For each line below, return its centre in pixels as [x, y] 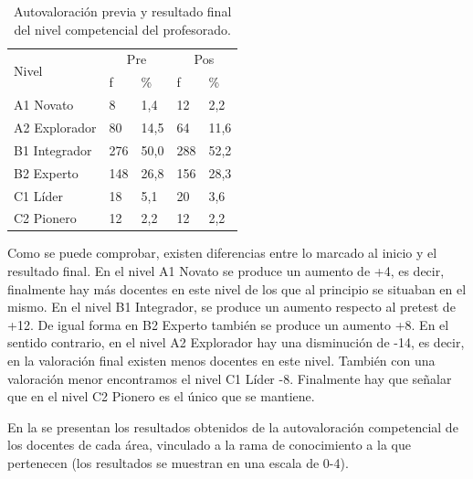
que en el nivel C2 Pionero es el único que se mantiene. [161, 396]
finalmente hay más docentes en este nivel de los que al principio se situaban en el [237, 288]
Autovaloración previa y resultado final [123, 11]
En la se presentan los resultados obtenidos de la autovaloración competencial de [233, 426]
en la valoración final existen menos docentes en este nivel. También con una [221, 360]
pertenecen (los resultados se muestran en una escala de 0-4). [178, 462]
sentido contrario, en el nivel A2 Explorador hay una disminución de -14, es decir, [236, 342]
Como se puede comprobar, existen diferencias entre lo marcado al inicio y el [222, 253]
